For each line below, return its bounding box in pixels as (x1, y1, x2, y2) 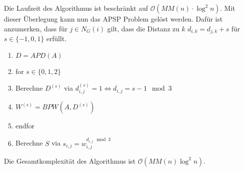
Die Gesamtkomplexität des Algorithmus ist (4, 155, 136, 166)
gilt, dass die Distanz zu (107, 23, 180, 33)
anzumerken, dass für (4, 23, 68, 33)
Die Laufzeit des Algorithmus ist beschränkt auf (4, 3, 148, 13)
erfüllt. (46, 33, 67, 44)
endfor (15, 121, 35, 131)
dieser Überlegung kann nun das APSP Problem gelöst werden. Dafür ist (4, 14, 223, 24)
